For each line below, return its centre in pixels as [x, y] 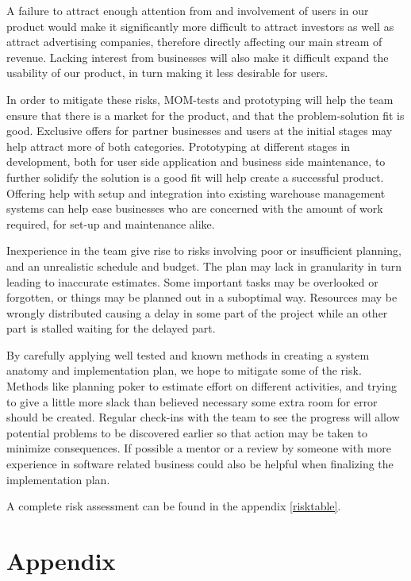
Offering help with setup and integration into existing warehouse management [196, 192]
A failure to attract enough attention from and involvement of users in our [188, 10]
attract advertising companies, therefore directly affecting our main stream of [194, 42]
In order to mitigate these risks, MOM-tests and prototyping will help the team [200, 99]
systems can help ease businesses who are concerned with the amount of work [195, 208]
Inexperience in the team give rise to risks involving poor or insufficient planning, [204, 250]
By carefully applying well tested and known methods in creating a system [188, 354]
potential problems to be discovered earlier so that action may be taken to [187, 432]
